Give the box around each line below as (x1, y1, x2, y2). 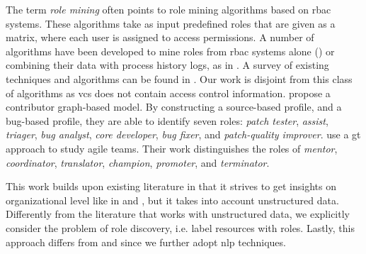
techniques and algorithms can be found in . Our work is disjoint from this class (6, 71, 353, 86)
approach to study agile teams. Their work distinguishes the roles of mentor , (6, 140, 338, 155)
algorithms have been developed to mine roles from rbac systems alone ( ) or (6, 43, 335, 58)
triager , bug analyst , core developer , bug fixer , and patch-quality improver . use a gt (6, 127, 361, 142)
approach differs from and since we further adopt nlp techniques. (6, 234, 286, 249)
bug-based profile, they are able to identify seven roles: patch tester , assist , (6, 113, 328, 128)
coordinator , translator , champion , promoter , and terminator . (6, 155, 270, 170)
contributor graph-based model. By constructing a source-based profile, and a (6, 99, 342, 114)
